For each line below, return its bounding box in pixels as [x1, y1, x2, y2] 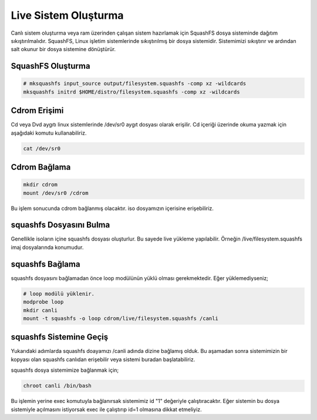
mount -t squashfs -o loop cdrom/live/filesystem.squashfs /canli [23, 315, 218, 322]
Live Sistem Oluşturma [11, 9, 124, 22]
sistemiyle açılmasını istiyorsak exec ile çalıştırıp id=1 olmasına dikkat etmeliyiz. [11, 406, 202, 413]
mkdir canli [23, 306, 58, 314]
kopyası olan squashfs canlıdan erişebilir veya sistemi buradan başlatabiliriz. [11, 356, 195, 363]
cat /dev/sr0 [23, 145, 61, 152]
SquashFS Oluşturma [11, 61, 90, 71]
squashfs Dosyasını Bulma [11, 220, 110, 230]
